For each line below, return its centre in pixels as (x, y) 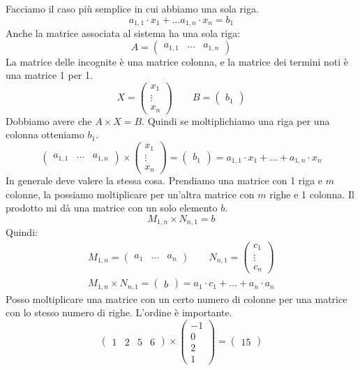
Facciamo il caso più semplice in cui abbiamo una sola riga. (132, 8)
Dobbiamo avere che (49, 120)
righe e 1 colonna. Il (312, 194)
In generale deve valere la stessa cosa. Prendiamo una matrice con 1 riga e (164, 180)
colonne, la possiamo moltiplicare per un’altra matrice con (130, 194)
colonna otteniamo (45, 134)
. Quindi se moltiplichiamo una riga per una (236, 120)
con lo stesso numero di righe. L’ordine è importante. (119, 312)
